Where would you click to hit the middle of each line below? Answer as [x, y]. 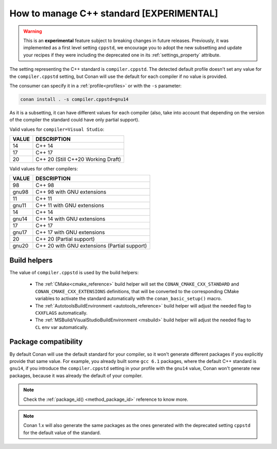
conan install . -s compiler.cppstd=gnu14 [74, 99]
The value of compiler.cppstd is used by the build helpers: [74, 272]
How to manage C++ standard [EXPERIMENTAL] [114, 13]
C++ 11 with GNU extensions [70, 206]
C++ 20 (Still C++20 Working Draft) [78, 159]
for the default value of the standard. [62, 433]
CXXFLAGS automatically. [61, 313]
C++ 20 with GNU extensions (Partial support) [91, 246]
